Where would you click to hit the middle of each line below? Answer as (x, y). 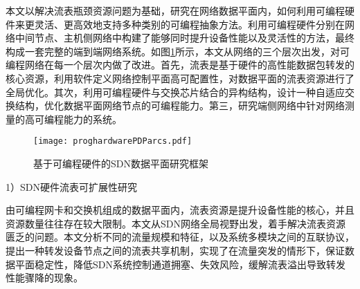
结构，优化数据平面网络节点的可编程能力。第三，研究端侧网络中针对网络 (180, 105)
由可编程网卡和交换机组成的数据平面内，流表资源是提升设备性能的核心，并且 (180, 210)
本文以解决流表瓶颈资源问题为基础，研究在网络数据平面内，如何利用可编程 (175, 10)
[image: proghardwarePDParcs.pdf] (113, 141)
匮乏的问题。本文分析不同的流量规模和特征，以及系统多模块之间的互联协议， (180, 237)
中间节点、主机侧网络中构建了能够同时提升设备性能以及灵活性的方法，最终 (184, 38)
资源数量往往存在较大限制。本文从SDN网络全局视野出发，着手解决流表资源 (175, 223)
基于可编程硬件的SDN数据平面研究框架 (121, 163)
